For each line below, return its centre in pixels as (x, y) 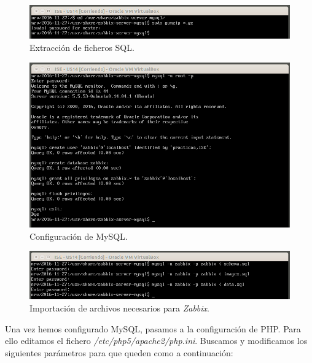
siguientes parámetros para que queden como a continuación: (119, 352)
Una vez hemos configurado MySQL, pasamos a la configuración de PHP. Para (153, 328)
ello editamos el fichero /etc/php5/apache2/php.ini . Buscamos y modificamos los (156, 341)
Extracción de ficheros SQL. (82, 47)
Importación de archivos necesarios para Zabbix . (119, 308)
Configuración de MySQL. (79, 236)
